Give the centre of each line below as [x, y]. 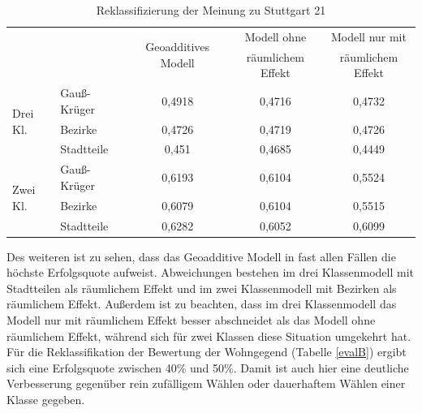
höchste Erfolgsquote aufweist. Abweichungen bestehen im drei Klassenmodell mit [210, 272]
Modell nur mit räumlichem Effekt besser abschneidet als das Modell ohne [191, 320]
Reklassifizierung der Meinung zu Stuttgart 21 [211, 10]
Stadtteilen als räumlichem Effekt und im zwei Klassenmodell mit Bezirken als [202, 288]
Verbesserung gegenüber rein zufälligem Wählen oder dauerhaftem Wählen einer [206, 383]
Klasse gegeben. [46, 399]
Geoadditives [178, 47]
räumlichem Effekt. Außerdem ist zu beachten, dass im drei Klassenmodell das [202, 304]
